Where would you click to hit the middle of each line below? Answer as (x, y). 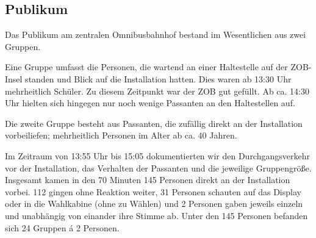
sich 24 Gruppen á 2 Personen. (62, 227)
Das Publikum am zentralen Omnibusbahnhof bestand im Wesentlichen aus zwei (156, 34)
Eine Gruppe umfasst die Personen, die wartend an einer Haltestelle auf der (146, 67)
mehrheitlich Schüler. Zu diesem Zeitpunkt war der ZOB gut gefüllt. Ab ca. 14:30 (157, 91)
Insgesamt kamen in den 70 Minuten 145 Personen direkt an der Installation (148, 180)
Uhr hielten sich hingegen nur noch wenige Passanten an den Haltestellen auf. (150, 103)
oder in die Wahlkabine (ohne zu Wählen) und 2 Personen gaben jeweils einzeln (154, 204)
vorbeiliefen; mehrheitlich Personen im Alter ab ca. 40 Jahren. (121, 135)
